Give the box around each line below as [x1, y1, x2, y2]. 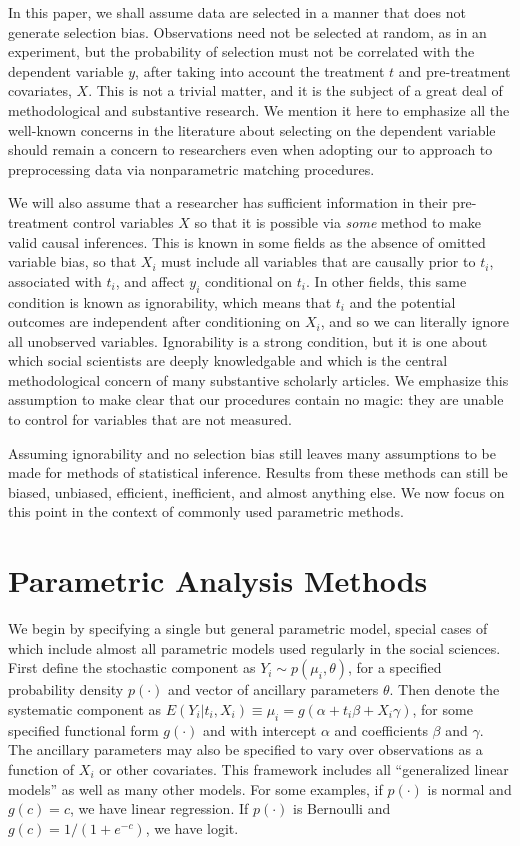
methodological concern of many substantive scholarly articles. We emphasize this [8, 369, 509, 390]
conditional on [204, 270, 293, 291]
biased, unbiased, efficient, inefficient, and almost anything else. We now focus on [8, 481, 505, 502]
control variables [72, 211, 174, 232]
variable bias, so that [8, 251, 137, 272]
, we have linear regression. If [69, 798, 249, 819]
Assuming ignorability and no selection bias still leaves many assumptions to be [8, 442, 496, 463]
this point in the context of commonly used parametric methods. [8, 501, 404, 522]
